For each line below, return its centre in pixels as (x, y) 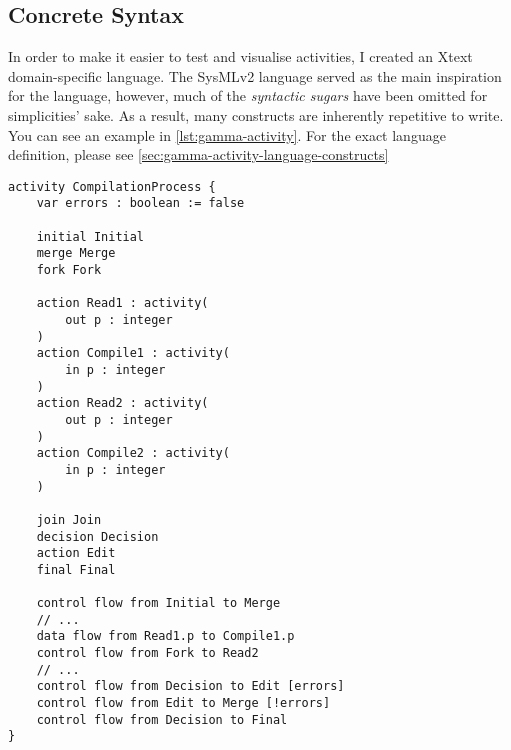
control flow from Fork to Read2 (147, 653)
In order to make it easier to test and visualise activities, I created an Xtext (240, 56)
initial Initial (90, 236)
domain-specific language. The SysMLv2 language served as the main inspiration (255, 75)
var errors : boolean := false (140, 203)
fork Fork (69, 270)
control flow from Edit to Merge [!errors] (183, 703)
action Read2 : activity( (122, 403)
